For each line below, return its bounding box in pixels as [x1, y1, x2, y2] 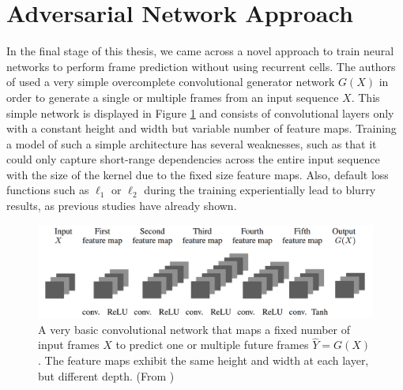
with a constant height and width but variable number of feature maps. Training [6, 120, 397, 137]
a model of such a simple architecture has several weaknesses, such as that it [6, 135, 377, 152]
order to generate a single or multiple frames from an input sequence [6, 88, 339, 105]
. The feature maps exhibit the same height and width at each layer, [38, 352, 369, 369]
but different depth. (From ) [38, 367, 175, 384]
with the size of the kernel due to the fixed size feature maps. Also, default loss [6, 166, 389, 182]
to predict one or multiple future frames [115, 336, 309, 353]
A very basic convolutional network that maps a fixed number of [38, 321, 350, 337]
